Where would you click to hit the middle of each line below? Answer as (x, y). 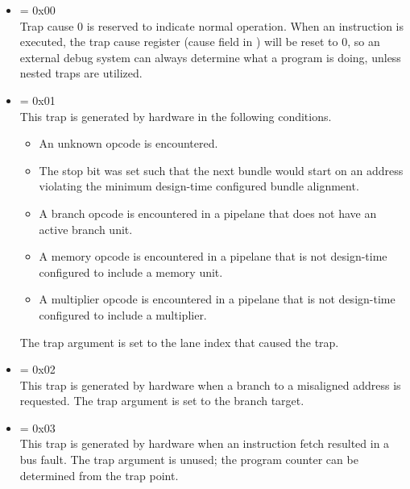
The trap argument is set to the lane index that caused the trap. (179, 342)
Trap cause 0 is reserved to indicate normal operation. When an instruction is (212, 25)
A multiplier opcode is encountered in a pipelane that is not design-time (217, 299)
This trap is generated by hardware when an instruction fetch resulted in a (205, 443)
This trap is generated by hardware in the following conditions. (176, 116)
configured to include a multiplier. (123, 314)
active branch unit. (86, 229)
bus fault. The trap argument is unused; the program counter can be (189, 460)
